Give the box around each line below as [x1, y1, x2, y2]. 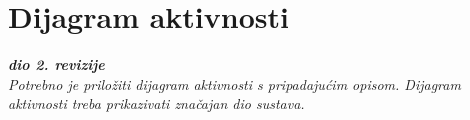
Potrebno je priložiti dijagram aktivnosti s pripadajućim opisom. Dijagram [8, 73, 461, 94]
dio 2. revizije [8, 54, 105, 75]
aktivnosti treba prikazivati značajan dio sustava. [8, 93, 305, 114]
